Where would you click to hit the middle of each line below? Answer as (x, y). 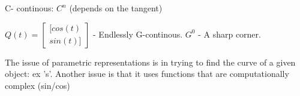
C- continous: (29, 8)
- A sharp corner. (229, 34)
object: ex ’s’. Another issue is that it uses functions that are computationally (147, 74)
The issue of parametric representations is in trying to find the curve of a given (150, 62)
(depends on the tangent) (116, 8)
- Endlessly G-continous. (138, 34)
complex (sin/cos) (37, 85)
